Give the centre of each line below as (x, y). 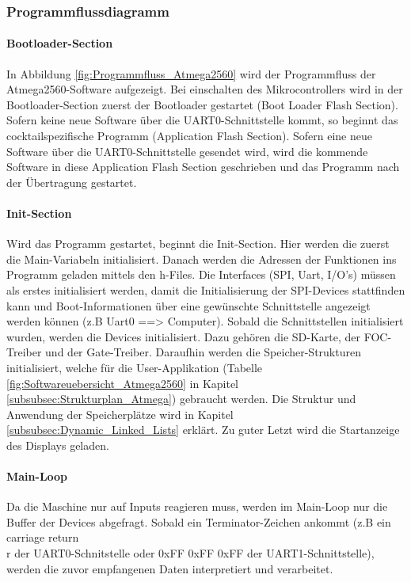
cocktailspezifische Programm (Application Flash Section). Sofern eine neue (189, 136)
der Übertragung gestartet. (72, 182)
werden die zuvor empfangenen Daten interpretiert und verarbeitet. (170, 568)
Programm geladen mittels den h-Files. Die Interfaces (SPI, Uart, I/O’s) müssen (201, 274)
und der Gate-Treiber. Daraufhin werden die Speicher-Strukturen (203, 352)
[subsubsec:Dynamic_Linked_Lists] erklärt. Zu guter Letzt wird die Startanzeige (203, 430)
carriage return (43, 537)
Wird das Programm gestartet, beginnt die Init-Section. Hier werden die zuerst (198, 243)
